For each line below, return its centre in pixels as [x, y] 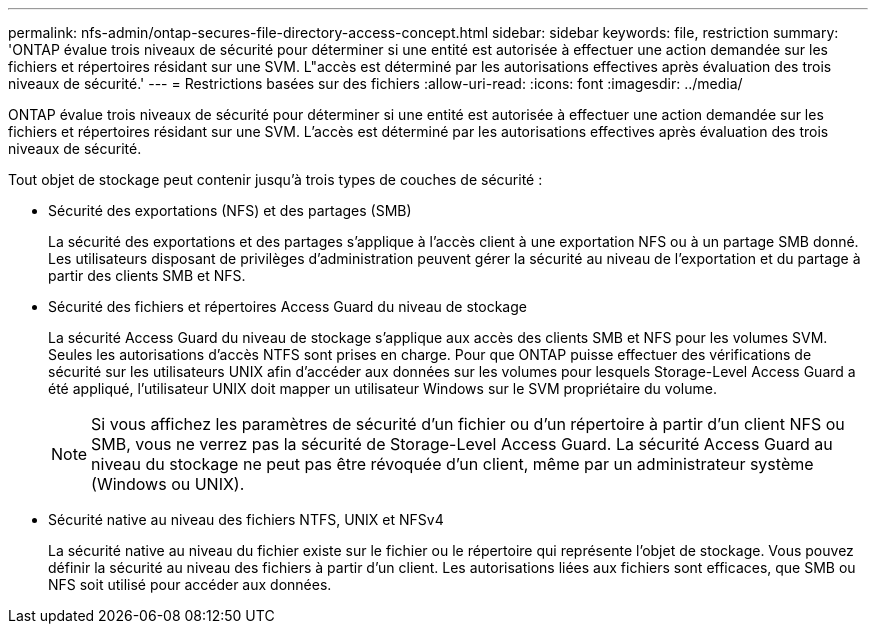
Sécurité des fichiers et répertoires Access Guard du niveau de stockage [287, 306]
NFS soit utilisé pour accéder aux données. [190, 584]
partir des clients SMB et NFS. [147, 275]
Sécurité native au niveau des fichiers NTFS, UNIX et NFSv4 [246, 519]
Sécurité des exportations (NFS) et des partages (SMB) [230, 210]
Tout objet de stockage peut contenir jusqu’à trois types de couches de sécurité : [275, 179]
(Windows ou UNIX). [168, 484]
